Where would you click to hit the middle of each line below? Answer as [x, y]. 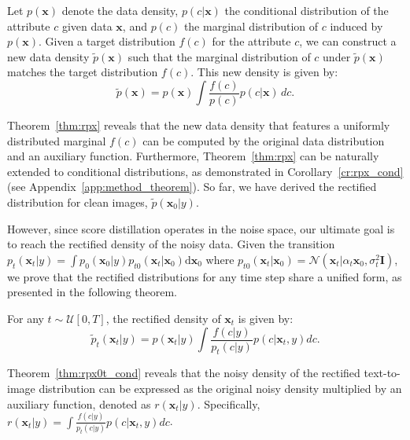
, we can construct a [348, 41]
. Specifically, [229, 403]
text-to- [382, 373]
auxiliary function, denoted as [79, 403]
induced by [356, 26]
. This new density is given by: [264, 72]
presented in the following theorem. [92, 292]
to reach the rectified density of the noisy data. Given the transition [171, 244]
